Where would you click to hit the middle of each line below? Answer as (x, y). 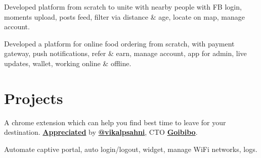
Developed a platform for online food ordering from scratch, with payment (119, 43)
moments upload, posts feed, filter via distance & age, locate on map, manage (124, 16)
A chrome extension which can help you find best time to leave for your (115, 122)
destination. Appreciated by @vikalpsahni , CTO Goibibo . (101, 132)
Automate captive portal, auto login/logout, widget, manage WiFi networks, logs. (131, 149)
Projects (34, 98)
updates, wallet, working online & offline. (68, 63)
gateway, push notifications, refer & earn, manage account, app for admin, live (125, 53)
